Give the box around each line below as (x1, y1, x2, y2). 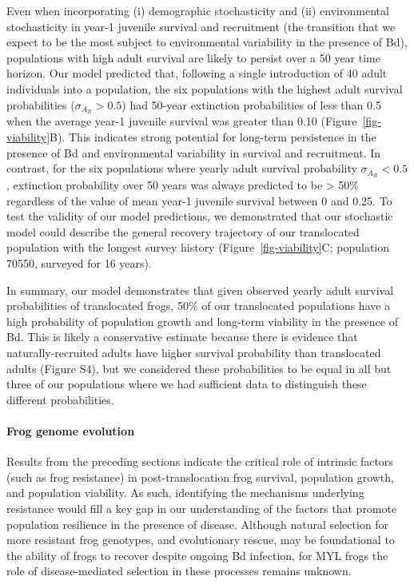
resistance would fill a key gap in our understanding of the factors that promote (6, 499, 397, 516)
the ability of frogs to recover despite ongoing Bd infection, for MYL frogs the (6, 546, 388, 563)
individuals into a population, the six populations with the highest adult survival (6, 80, 403, 97)
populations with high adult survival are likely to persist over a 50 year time (6, 49, 380, 66)
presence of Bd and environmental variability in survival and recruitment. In (6, 144, 381, 161)
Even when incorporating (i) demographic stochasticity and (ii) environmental (6, 2, 389, 18)
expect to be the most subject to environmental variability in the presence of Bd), (6, 34, 408, 50)
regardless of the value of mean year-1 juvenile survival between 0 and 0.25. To (6, 192, 392, 209)
